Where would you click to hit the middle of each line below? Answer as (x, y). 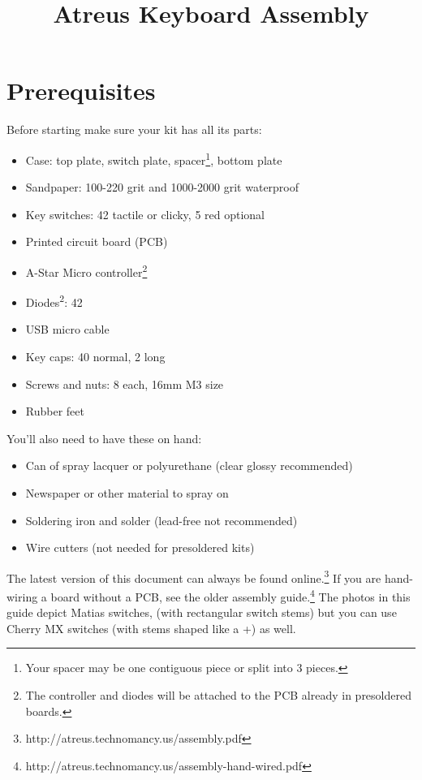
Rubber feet (55, 411)
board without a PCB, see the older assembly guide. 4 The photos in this (230, 595)
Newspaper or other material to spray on (127, 493)
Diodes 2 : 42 (54, 301)
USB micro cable (67, 329)
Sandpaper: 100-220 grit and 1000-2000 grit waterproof (162, 187)
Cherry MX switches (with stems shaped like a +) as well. (151, 628)
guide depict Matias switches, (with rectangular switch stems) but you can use (202, 612)
